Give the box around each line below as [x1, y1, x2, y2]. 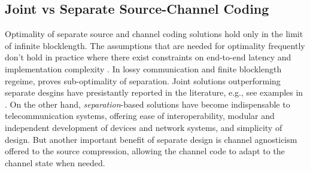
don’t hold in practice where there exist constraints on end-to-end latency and [5, 51, 291, 63]
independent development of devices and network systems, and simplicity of [5, 121, 282, 133]
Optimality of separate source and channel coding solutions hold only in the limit [5, 28, 303, 40]
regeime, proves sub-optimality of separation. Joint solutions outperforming [5, 74, 281, 87]
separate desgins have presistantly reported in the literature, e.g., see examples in [5, 86, 303, 99]
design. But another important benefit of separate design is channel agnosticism [5, 133, 297, 145]
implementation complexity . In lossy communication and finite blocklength [5, 62, 282, 75]
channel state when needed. [5, 156, 105, 169]
